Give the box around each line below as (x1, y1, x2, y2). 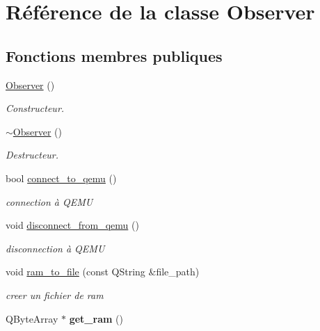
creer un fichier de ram (6, 287, 104, 302)
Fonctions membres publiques (6, 45, 223, 66)
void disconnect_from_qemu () (6, 218, 139, 232)
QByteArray (6, 311, 58, 325)
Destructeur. (6, 147, 59, 162)
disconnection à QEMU (6, 241, 105, 255)
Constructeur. (6, 101, 65, 115)
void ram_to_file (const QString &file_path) (6, 264, 200, 279)
